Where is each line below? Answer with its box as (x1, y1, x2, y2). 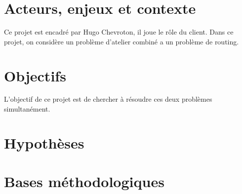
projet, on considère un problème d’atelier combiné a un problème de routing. (4, 36, 239, 46)
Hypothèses (4, 132, 84, 153)
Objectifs (4, 65, 66, 85)
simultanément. (4, 104, 50, 114)
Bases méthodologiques (4, 171, 164, 192)
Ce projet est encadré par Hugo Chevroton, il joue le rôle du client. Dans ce (4, 27, 234, 37)
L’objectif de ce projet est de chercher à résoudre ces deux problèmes (4, 94, 212, 104)
